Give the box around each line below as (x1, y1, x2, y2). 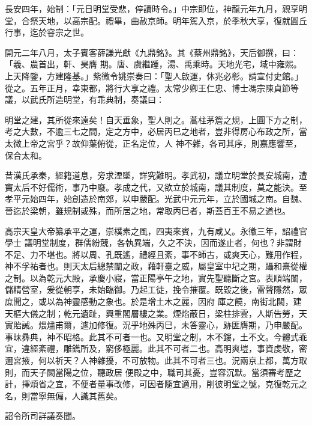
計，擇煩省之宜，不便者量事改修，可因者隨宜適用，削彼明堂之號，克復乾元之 (5, 378, 307, 390)
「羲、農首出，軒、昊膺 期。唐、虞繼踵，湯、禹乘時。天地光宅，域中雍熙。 (5, 58, 302, 70)
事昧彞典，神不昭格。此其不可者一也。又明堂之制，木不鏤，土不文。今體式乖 (5, 330, 307, 343)
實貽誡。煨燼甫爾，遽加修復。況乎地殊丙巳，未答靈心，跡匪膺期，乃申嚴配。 (5, 319, 307, 331)
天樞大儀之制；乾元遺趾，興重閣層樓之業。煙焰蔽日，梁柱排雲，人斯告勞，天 (5, 307, 307, 319)
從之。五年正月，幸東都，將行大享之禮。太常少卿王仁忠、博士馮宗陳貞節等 (5, 81, 299, 94)
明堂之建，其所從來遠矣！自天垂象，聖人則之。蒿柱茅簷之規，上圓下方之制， (5, 113, 307, 126)
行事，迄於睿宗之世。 (5, 26, 89, 38)
